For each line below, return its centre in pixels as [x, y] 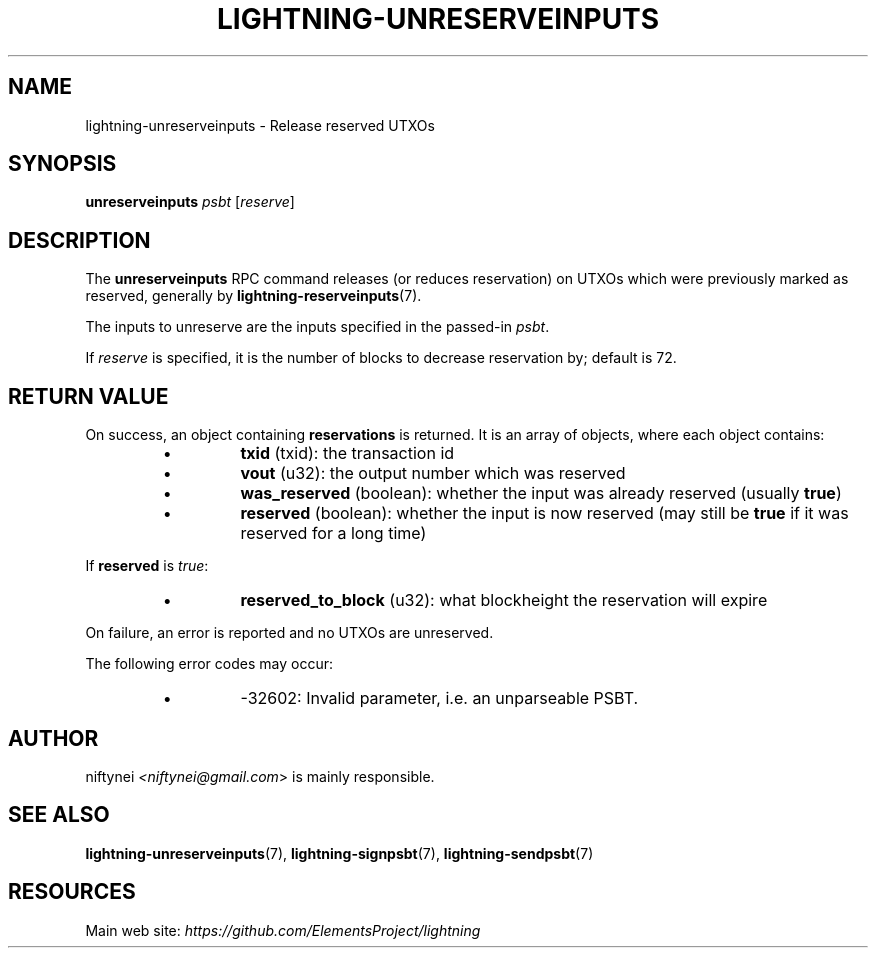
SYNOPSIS [62, 164]
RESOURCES [72, 892]
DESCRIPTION [79, 240]
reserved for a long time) [333, 533]
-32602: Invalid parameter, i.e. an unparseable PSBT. [439, 698]
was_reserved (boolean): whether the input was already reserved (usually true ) [541, 493]
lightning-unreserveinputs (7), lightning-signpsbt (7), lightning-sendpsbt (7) [339, 853]
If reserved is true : [147, 566]
